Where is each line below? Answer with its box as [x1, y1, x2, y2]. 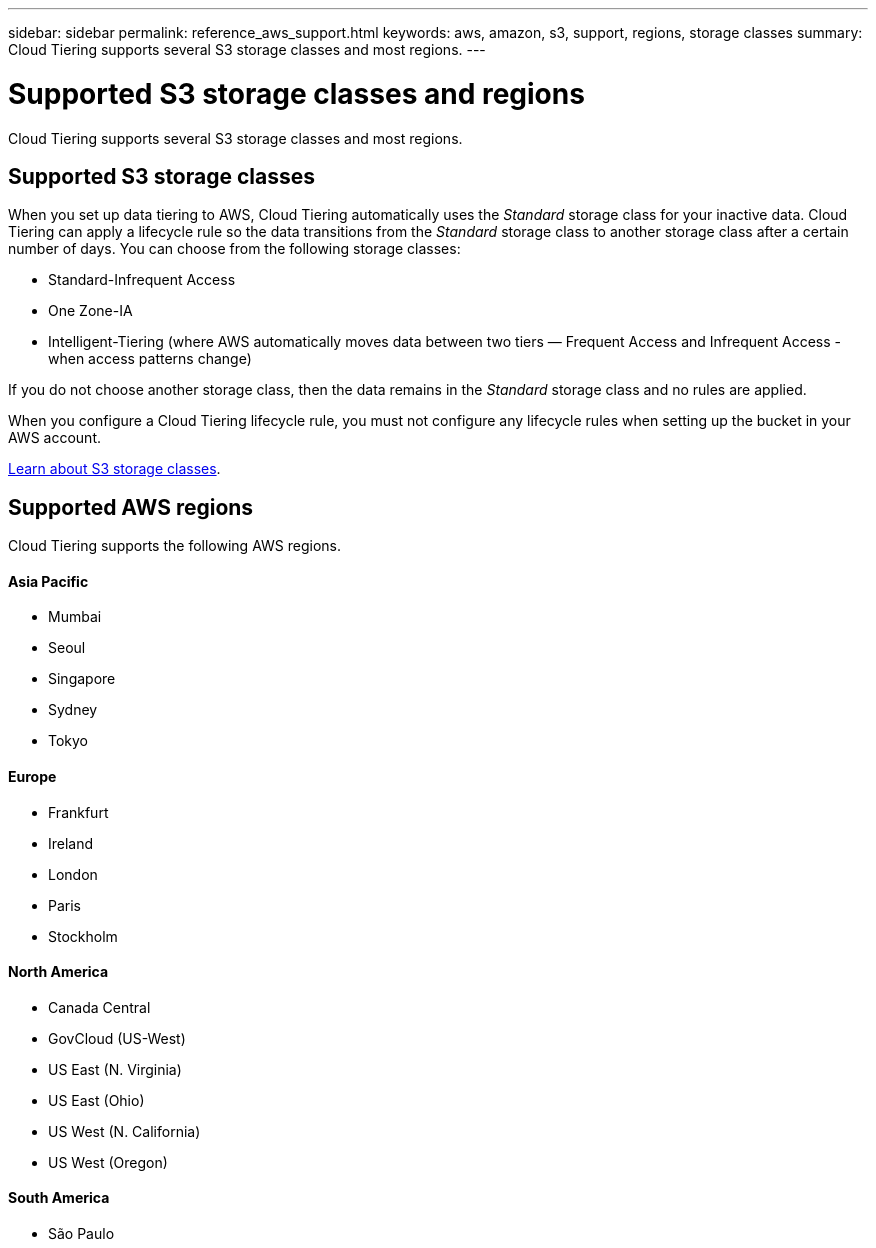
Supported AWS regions [8, 494, 254, 520]
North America [8, 963, 109, 981]
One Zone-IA [48, 302, 133, 320]
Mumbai [48, 608, 102, 626]
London [48, 865, 98, 883]
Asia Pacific [8, 572, 89, 590]
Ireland [48, 834, 94, 852]
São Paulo [48, 1225, 115, 1243]
